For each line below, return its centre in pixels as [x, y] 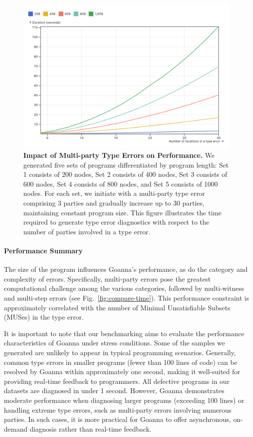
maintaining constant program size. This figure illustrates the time [123, 212]
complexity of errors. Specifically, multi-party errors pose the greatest [107, 278]
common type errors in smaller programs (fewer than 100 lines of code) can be [121, 362]
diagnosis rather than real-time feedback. [90, 428]
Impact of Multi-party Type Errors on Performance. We [119, 155]
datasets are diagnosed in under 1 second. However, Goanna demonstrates [114, 390]
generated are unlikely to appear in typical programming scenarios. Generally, [120, 352]
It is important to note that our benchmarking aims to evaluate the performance [124, 333]
